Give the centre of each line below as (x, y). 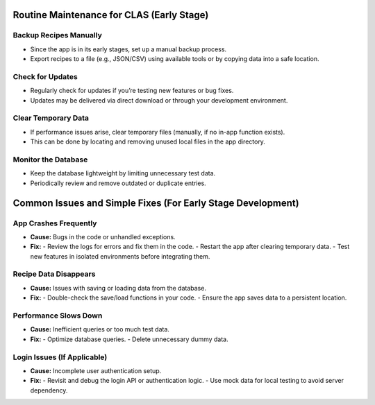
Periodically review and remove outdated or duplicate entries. (118, 183)
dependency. (49, 390)
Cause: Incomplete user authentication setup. (96, 370)
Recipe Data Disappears (54, 274)
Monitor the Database (50, 160)
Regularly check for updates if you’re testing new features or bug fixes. (132, 91)
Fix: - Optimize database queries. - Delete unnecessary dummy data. (129, 339)
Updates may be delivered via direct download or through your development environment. (159, 100)
